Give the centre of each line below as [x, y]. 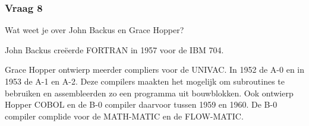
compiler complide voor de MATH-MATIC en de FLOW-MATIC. [124, 116]
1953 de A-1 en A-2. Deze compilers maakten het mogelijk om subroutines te [145, 81]
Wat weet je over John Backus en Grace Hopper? [94, 30]
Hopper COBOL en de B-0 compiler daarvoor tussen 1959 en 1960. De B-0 [141, 104]
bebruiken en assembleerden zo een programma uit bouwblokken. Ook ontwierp [149, 93]
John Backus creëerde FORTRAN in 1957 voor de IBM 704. [114, 49]
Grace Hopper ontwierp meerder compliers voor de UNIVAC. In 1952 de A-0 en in [155, 70]
